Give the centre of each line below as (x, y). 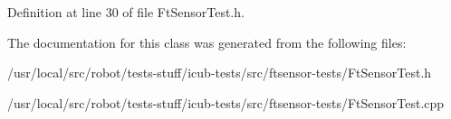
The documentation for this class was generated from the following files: (207, 42)
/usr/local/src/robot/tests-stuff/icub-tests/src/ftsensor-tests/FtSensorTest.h (220, 73)
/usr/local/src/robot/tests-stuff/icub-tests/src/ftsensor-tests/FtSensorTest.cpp (226, 102)
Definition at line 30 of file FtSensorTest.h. (126, 12)
